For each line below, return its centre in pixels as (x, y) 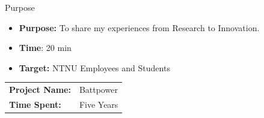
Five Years (99, 104)
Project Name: (40, 90)
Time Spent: (35, 104)
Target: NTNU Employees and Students (94, 67)
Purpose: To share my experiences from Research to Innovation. (139, 27)
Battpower (98, 90)
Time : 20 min (45, 48)
